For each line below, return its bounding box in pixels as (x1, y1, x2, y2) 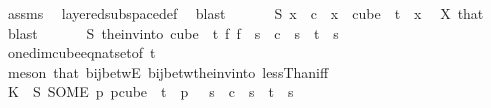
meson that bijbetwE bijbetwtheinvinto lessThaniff (7, 61, 329, 82)
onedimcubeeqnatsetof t (7, 42, 156, 63)
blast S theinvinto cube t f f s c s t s (7, 22, 339, 43)
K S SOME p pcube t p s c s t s (7, 81, 294, 102)
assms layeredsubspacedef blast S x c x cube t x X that (7, 3, 484, 23)
